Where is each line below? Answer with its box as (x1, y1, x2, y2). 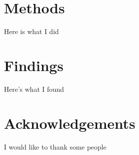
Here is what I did (4, 26, 59, 37)
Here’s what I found (4, 83, 64, 94)
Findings (4, 55, 64, 75)
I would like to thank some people (4, 141, 106, 152)
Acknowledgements (4, 113, 136, 133)
